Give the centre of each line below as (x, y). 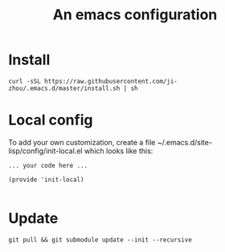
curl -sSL (25, 81)
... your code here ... (48, 165)
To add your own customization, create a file (82, 142)
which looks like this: (119, 151)
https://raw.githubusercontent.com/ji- (111, 81)
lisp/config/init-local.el (45, 151)
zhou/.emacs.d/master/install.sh (64, 88)
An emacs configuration (135, 15)
